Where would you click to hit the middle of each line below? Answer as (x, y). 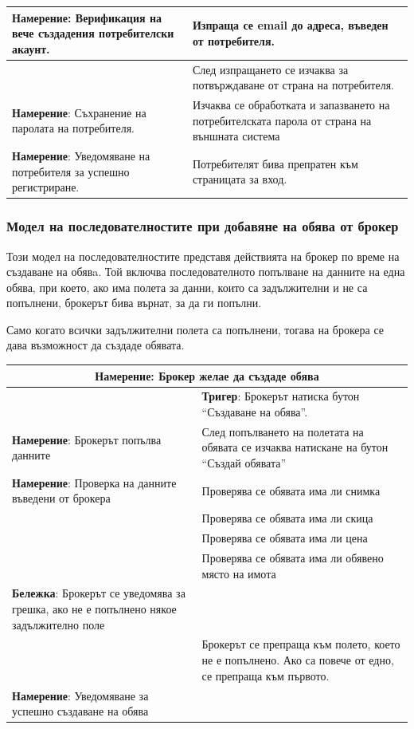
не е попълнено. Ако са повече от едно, (298, 660)
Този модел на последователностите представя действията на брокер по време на (203, 256)
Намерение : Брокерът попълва (87, 439)
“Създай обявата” (244, 463)
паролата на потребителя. (73, 128)
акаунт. (31, 48)
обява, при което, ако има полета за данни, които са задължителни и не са (187, 287)
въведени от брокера (61, 498)
